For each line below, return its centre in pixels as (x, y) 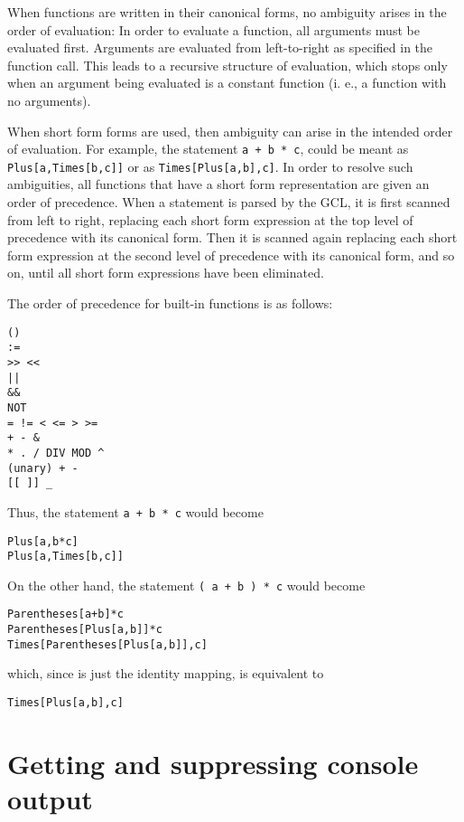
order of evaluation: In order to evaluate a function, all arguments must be (213, 29)
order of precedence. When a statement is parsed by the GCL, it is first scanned (229, 202)
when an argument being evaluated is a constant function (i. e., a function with (227, 83)
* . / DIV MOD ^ (56, 453)
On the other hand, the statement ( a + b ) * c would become (186, 585)
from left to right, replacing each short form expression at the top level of (210, 219)
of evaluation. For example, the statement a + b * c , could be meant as (208, 149)
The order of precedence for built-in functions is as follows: (170, 303)
